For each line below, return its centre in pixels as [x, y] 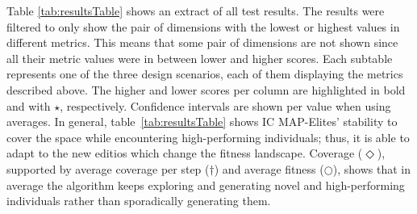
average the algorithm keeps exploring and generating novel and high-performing [206, 185]
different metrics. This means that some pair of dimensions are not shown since [202, 42]
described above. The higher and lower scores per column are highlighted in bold [206, 89]
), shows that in [372, 168]
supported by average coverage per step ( [108, 168]
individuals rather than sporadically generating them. [139, 201]
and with [29, 105]
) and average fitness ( [269, 168]
